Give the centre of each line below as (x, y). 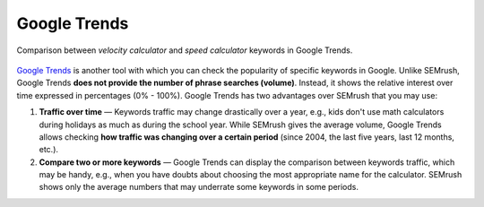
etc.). (48, 150)
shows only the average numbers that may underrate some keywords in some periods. (199, 187)
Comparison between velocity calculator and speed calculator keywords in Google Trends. (185, 50)
